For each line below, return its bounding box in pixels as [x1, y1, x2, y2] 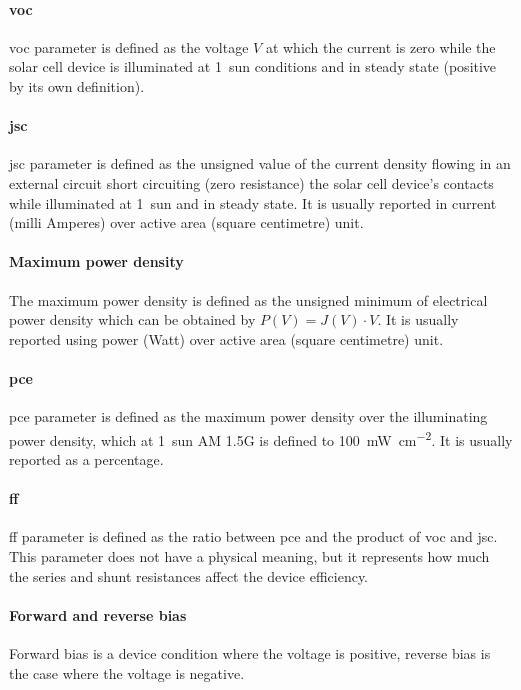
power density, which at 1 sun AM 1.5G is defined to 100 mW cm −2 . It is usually [9, 426, 513, 450]
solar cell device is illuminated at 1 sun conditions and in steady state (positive [9, 56, 497, 77]
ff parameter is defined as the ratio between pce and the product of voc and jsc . [9, 526, 498, 547]
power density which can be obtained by [9, 309, 256, 330]
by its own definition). [9, 75, 145, 96]
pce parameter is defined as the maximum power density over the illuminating [9, 406, 488, 427]
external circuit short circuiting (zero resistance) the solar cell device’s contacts [9, 172, 494, 193]
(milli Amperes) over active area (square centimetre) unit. [9, 212, 364, 233]
